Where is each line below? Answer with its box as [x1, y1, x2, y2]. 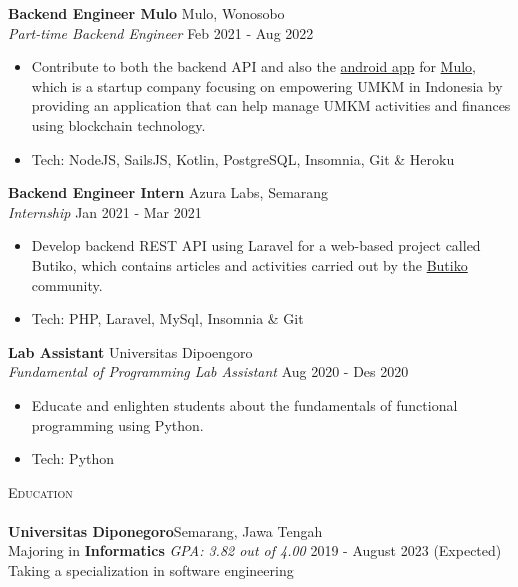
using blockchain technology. [31, 114, 206, 135]
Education [8, 481, 73, 502]
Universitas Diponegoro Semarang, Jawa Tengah [8, 520, 323, 541]
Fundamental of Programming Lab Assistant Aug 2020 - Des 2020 [8, 361, 409, 382]
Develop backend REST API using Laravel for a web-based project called [31, 235, 481, 256]
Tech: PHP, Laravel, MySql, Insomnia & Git [31, 308, 304, 329]
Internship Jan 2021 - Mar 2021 [8, 201, 202, 222]
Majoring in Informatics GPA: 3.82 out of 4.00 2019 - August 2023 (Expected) [8, 540, 502, 561]
